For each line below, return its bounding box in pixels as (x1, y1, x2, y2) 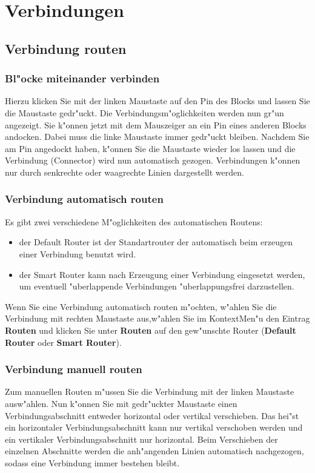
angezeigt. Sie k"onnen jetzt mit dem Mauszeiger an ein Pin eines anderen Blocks (5, 118, 307, 131)
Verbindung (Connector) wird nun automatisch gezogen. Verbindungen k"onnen (5, 154, 300, 167)
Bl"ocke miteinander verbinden (5, 71, 160, 86)
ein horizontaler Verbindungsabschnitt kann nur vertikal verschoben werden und (5, 421, 303, 434)
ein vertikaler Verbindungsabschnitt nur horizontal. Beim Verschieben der (5, 432, 278, 445)
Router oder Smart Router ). (5, 336, 122, 348)
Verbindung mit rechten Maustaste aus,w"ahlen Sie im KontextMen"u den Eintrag (5, 312, 310, 325)
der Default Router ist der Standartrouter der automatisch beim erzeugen (19, 236, 293, 248)
